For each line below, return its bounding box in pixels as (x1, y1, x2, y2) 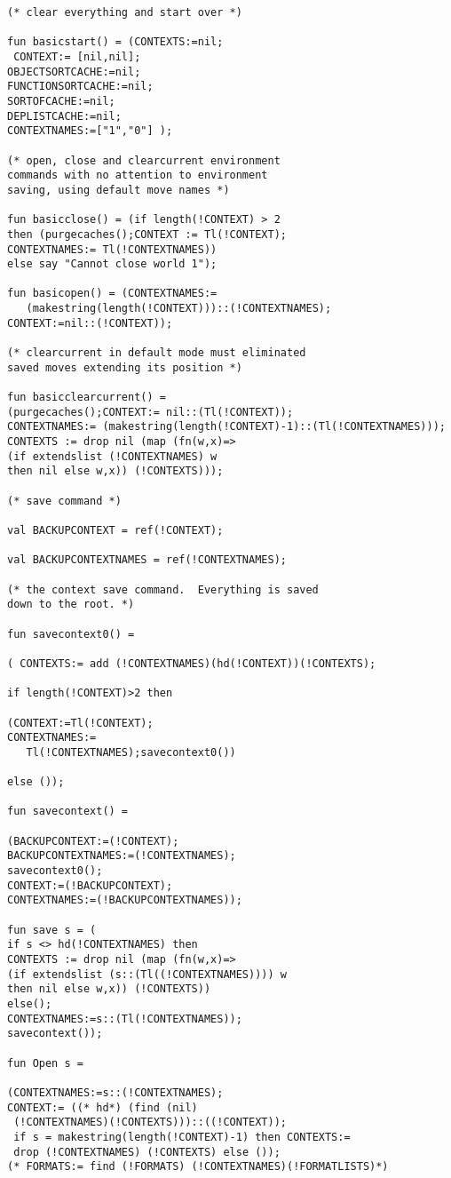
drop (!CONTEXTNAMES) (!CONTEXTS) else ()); (13, 1145, 281, 1158)
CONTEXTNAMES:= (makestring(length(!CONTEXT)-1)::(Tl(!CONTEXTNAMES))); (7, 420, 446, 434)
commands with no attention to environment (7, 169, 268, 182)
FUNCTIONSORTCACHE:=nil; (7, 80, 154, 93)
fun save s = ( (7, 923, 97, 936)
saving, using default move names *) (7, 183, 230, 196)
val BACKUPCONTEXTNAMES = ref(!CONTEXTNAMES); (7, 553, 287, 567)
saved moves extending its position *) (7, 361, 242, 374)
